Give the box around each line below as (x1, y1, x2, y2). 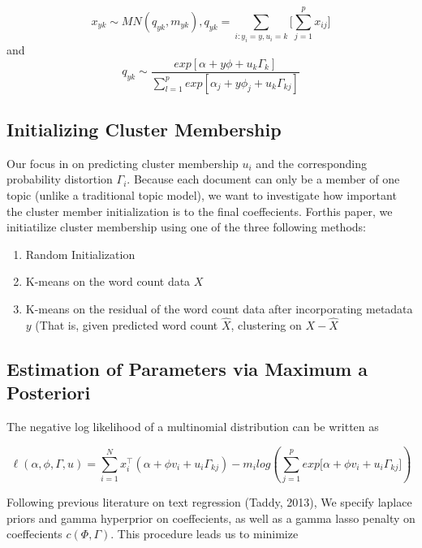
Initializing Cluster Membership (6, 116, 282, 141)
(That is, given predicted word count (35, 316, 218, 333)
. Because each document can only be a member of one (127, 170, 400, 188)
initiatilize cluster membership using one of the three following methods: (6, 218, 366, 235)
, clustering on (230, 316, 302, 333)
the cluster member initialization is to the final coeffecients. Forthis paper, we (6, 202, 393, 219)
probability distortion (6, 170, 113, 188)
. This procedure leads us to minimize (110, 525, 299, 542)
